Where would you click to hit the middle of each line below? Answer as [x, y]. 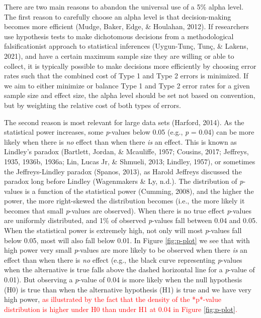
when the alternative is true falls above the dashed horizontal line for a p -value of [129, 270]
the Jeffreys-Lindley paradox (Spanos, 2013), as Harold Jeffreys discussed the [123, 171]
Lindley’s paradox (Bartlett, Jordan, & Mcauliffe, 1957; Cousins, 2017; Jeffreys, [126, 151]
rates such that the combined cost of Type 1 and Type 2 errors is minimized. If [126, 76]
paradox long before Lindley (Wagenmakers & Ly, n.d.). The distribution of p [124, 181]
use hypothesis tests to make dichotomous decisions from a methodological [119, 36]
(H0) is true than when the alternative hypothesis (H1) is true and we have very [128, 289]
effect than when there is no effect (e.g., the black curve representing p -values [123, 259]
